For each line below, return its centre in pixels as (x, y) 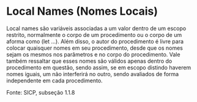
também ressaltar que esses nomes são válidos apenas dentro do (89, 61)
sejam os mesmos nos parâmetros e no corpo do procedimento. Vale (93, 54)
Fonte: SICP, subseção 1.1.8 (41, 92)
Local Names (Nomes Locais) (82, 11)
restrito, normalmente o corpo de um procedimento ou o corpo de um (94, 34)
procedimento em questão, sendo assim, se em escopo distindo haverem (99, 67)
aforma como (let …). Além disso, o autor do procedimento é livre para (95, 41)
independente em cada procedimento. (54, 80)
